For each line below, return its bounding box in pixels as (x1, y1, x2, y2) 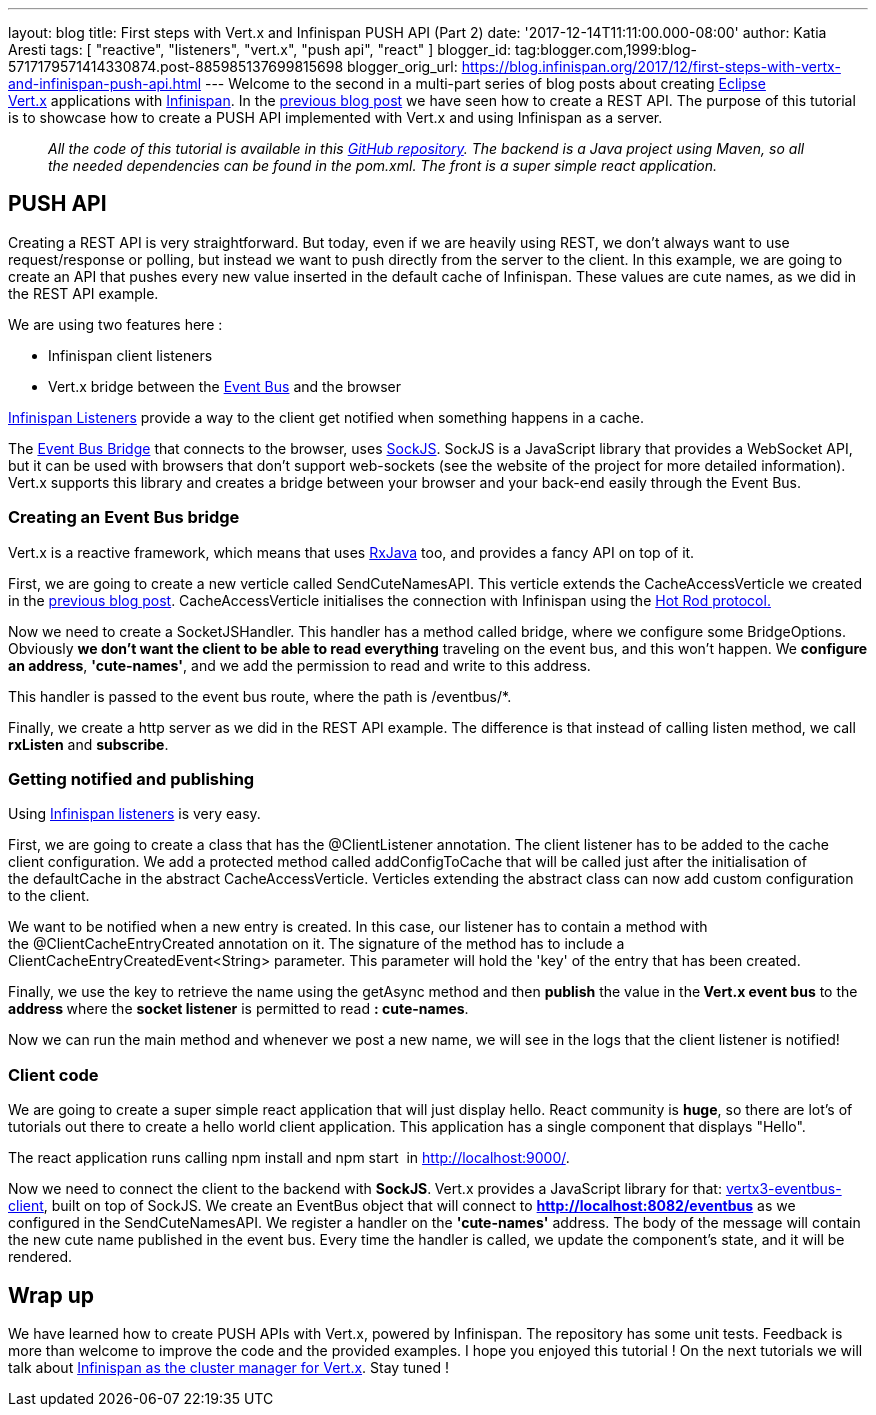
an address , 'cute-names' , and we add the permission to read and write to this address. (8, 656, 591, 674)
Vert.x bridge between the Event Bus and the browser (48, 377, 402, 395)
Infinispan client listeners (48, 346, 213, 364)
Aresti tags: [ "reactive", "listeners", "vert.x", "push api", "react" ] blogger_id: (8, 41, 512, 58)
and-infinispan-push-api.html (8, 75, 202, 92)
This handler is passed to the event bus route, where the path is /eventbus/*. (8, 687, 512, 705)
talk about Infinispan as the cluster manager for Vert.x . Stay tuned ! (8, 1358, 449, 1376)
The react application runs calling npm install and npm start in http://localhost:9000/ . (8, 1149, 570, 1167)
